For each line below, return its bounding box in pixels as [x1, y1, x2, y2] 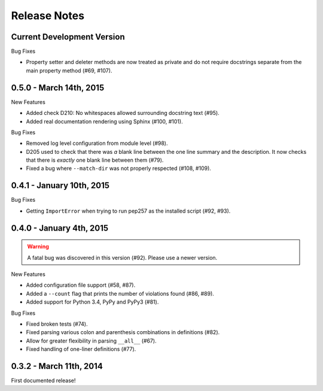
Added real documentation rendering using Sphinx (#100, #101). [26, 117, 183, 125]
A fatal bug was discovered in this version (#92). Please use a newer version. [27, 254, 218, 261]
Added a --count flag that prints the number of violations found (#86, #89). [26, 290, 215, 297]
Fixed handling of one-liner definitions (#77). [26, 345, 136, 353]
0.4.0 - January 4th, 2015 [11, 223, 109, 233]
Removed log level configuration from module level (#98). [26, 140, 168, 147]
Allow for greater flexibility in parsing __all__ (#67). [26, 337, 157, 344]
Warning [27, 243, 49, 250]
